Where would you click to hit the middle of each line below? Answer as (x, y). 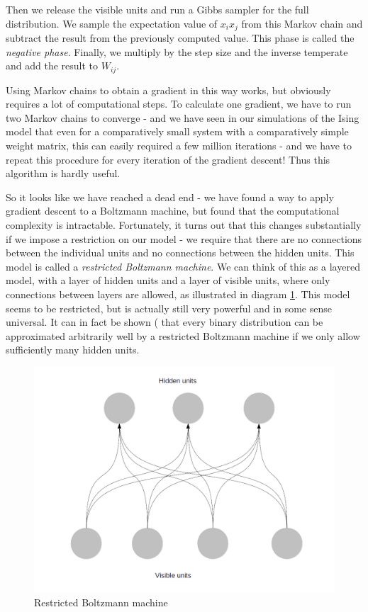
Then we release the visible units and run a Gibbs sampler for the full (157, 9)
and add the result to (52, 66)
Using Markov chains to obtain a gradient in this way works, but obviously (168, 90)
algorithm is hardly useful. (63, 173)
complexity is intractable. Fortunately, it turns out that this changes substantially (184, 225)
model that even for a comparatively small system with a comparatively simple (177, 131)
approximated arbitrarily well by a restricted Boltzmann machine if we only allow (183, 335)
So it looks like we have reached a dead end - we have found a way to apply (170, 197)
